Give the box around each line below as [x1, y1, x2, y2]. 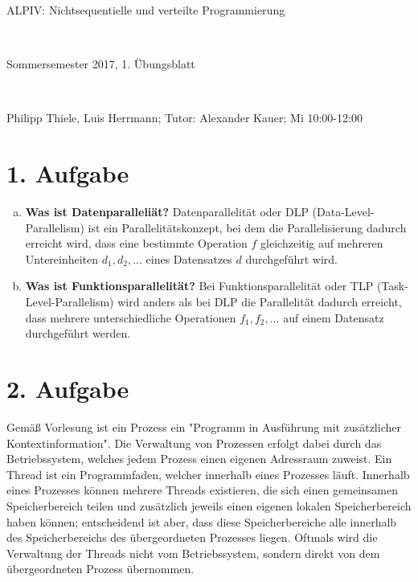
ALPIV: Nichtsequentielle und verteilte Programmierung [6, 2, 285, 18]
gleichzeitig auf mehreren [260, 235, 383, 252]
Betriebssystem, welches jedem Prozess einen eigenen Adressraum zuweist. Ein [6, 450, 392, 467]
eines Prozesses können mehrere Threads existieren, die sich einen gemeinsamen [6, 482, 399, 498]
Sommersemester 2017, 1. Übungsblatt [6, 55, 195, 72]
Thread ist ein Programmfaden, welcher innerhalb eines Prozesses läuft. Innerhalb [6, 465, 410, 482]
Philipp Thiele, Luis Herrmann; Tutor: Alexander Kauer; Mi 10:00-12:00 [6, 109, 363, 126]
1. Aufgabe [6, 157, 129, 190]
